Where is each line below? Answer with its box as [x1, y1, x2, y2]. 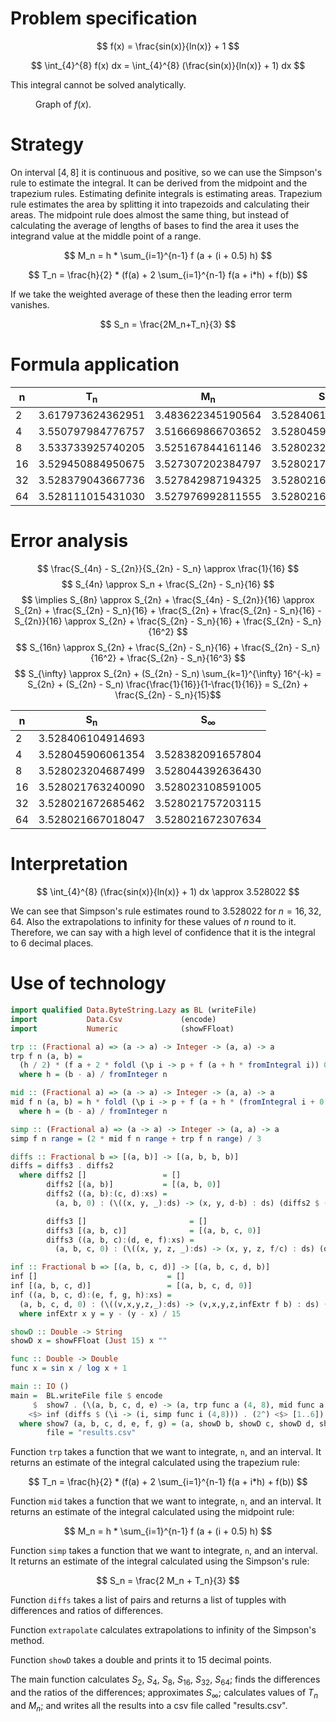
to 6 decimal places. [10, 937, 94, 949]
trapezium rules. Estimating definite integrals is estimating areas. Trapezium [10, 187, 323, 199]
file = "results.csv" [46, 1428, 137, 1438]
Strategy [10, 133, 85, 156]
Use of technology [10, 972, 167, 995]
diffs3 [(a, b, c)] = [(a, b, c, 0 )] [46, 1225, 262, 1236]
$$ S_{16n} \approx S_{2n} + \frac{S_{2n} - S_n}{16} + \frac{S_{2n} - [15, 641, 300, 653]
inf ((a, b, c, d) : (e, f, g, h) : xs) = [10, 1290, 172, 1300]
